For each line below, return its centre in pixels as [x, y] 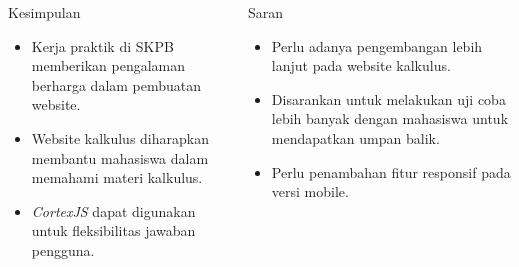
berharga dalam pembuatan [116, 84]
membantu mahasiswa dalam [120, 157]
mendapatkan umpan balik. [355, 137]
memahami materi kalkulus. [117, 177]
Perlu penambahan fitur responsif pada [391, 171]
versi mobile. [310, 191]
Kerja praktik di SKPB [102, 45]
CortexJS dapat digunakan [113, 210]
